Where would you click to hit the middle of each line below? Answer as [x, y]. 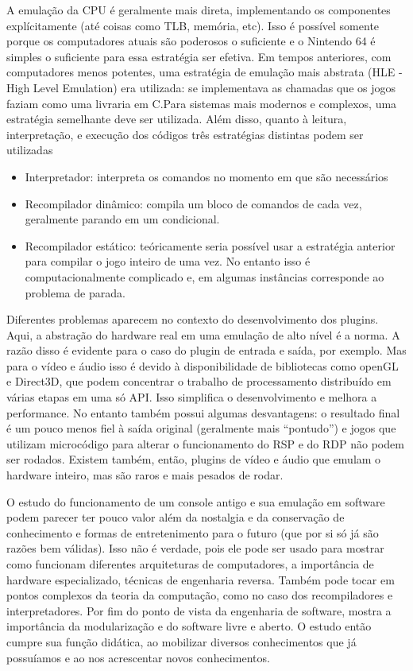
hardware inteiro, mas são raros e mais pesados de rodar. [145, 475]
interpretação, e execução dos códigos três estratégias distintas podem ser [185, 134]
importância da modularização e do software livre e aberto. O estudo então [189, 626]
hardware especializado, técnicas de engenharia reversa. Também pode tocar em [201, 579]
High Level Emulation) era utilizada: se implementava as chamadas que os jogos [201, 87]
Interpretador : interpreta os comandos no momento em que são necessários [206, 176]
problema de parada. [75, 292]
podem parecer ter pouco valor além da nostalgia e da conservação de [176, 517]
